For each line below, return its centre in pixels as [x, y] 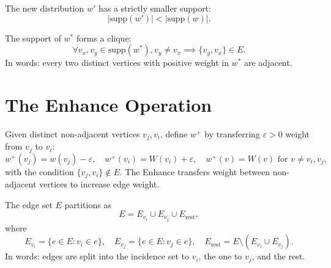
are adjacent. [268, 63]
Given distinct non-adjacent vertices [73, 133]
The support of [33, 38]
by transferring [232, 133]
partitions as [88, 204]
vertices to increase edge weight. [99, 184]
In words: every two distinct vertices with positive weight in [117, 63]
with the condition [39, 171]
